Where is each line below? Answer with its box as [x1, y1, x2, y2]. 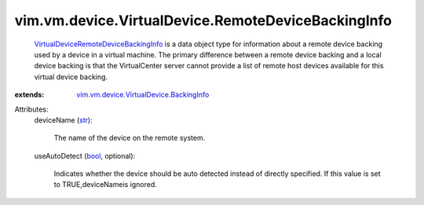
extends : [14, 90, 45, 100]
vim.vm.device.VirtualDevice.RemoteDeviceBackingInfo [14, 12, 393, 29]
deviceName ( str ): [34, 115, 93, 125]
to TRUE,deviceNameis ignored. [53, 180, 157, 189]
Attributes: [14, 104, 49, 114]
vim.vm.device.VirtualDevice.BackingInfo [76, 90, 210, 100]
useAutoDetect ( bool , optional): [34, 151, 136, 160]
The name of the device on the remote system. [53, 134, 206, 143]
